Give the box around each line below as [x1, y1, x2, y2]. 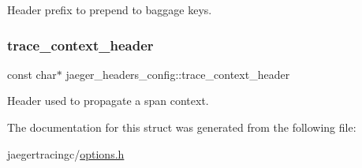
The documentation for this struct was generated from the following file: [7, 119, 356, 135]
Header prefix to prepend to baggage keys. [7, 2, 212, 17]
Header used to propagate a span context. [7, 92, 209, 109]
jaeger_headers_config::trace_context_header [65, 65, 290, 82]
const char [7, 65, 57, 82]
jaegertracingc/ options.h [7, 145, 125, 162]
